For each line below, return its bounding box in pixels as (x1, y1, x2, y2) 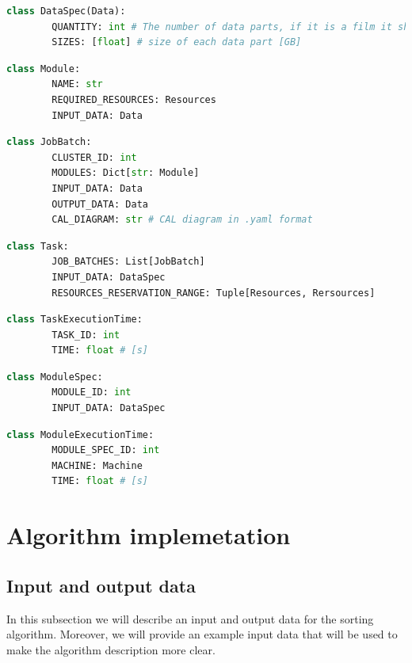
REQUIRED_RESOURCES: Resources (51, 93, 216, 105)
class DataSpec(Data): (6, 6, 126, 17)
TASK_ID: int (51, 329, 120, 341)
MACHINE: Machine (51, 459, 143, 471)
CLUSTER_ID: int (51, 151, 137, 163)
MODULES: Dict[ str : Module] (51, 167, 200, 179)
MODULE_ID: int (51, 387, 132, 398)
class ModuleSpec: (6, 371, 103, 383)
